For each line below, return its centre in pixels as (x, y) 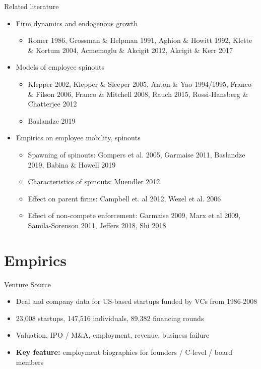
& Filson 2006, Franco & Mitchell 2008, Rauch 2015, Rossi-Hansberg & (138, 94)
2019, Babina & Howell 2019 (72, 164)
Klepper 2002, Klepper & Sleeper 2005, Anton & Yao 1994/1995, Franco (140, 84)
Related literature (31, 6)
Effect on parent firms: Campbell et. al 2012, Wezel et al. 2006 (124, 198)
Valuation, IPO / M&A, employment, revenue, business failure (112, 335)
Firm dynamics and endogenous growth (77, 23)
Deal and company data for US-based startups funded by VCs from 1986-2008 (137, 301)
